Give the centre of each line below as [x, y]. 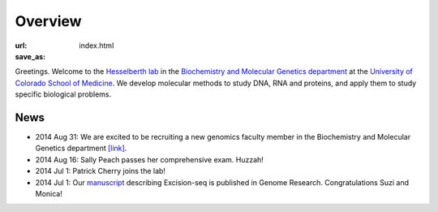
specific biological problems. [63, 94]
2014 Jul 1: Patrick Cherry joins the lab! [101, 171]
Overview [48, 21]
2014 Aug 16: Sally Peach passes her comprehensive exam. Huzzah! [149, 159]
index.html [97, 45]
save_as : [30, 56]
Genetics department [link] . [81, 148]
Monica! [49, 193]
